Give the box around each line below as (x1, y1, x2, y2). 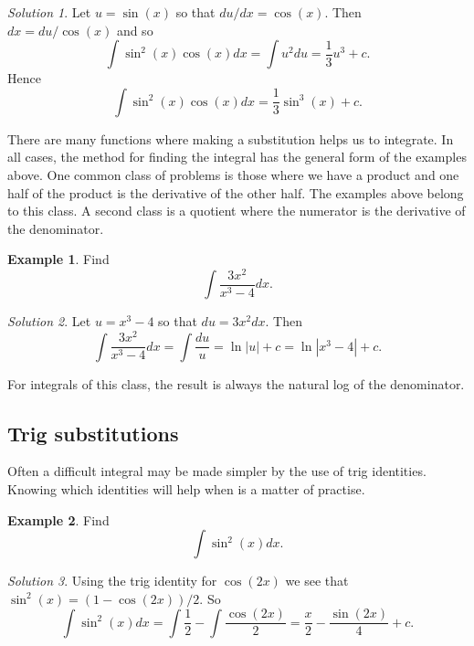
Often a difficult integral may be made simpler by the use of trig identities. (7, 461, 427, 481)
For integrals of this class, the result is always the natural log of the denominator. (7, 374, 465, 393)
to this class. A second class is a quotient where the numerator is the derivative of (7, 201, 466, 220)
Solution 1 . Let (7, 3, 91, 21)
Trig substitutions (7, 418, 179, 447)
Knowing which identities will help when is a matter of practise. (7, 480, 365, 499)
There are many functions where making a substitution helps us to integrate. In (7, 129, 454, 148)
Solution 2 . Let (7, 312, 91, 331)
